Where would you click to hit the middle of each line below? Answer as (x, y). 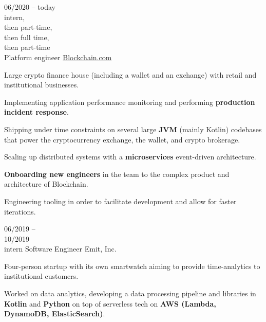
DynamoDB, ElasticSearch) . (55, 314)
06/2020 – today (30, 7)
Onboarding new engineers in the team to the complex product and (117, 174)
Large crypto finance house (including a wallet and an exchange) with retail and (130, 74)
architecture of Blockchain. (46, 184)
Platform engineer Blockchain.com (58, 57)
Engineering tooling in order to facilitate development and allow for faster (120, 201)
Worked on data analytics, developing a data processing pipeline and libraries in (130, 293)
